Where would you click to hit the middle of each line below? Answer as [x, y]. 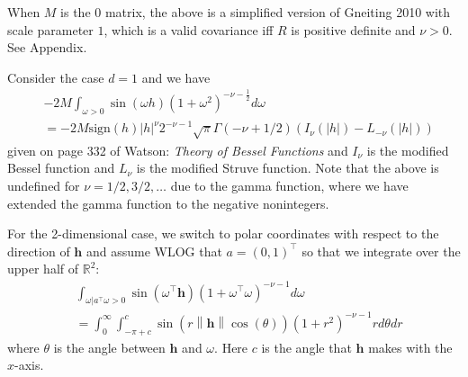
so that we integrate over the [381, 251]
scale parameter [50, 29]
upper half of [43, 269]
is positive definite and [353, 29]
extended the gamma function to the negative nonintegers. [168, 203]
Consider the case [56, 77]
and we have [176, 77]
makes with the [410, 347]
